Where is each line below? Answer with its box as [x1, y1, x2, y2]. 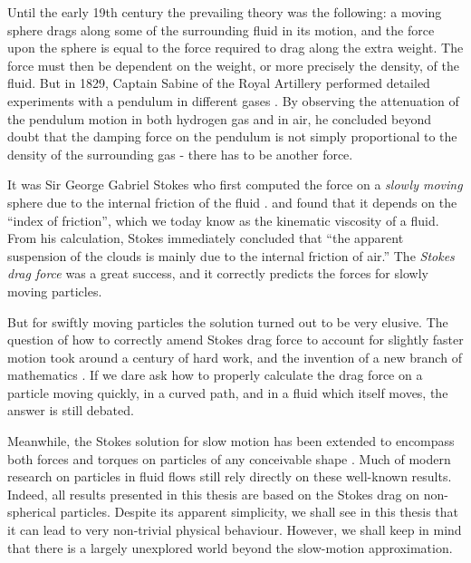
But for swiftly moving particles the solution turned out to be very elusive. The [7, 312, 448, 331]
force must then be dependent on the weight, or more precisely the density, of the [7, 55, 459, 74]
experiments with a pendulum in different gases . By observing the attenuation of [7, 91, 459, 110]
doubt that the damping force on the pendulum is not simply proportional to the [7, 127, 457, 146]
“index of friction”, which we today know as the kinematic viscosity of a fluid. [7, 210, 439, 229]
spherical [7, 502, 56, 521]
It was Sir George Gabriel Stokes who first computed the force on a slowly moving [7, 175, 463, 194]
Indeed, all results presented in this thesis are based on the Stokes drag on [7, 484, 419, 503]
